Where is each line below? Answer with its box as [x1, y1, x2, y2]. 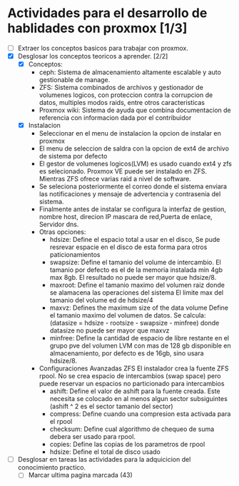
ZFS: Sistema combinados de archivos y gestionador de [39, 83, 203, 92]
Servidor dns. [39, 220, 79, 229]
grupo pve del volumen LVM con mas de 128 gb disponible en [49, 341, 231, 350]
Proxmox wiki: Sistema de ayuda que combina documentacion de [39, 106, 232, 115]
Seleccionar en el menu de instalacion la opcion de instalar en [39, 129, 221, 138]
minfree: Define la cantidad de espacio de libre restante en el [49, 334, 230, 343]
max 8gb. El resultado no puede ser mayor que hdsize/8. [49, 273, 217, 282]
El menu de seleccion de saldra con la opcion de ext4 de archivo [39, 144, 230, 153]
